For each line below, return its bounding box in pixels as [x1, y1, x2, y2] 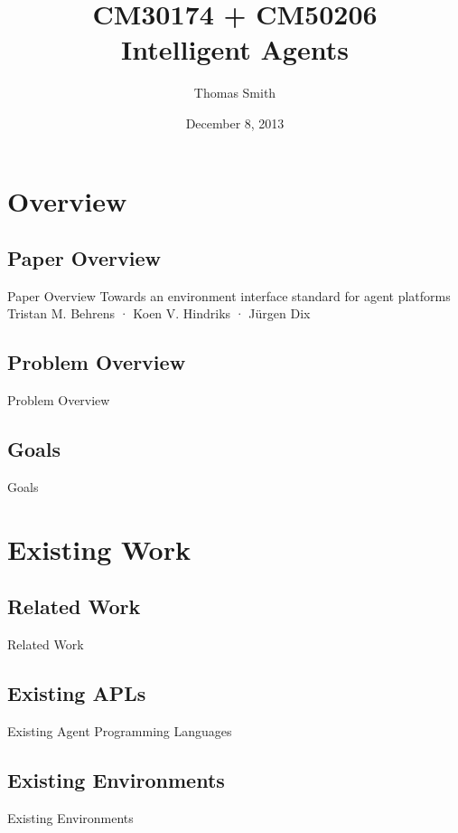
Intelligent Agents [121, 31, 349, 68]
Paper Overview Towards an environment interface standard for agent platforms [7, 286, 451, 305]
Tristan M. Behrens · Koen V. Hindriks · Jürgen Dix [7, 304, 311, 323]
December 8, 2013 [185, 113, 285, 132]
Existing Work [7, 530, 191, 567]
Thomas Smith [193, 83, 276, 102]
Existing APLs [7, 679, 146, 707]
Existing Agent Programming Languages [7, 722, 232, 741]
